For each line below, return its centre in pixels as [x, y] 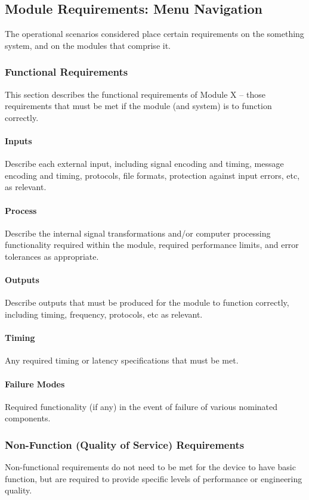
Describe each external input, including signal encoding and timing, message [144, 164]
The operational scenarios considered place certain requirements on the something [154, 34]
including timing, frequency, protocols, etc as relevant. [104, 314]
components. [28, 418]
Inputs [18, 140]
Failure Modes [35, 383]
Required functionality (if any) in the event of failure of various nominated [141, 406]
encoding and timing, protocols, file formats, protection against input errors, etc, [152, 175]
